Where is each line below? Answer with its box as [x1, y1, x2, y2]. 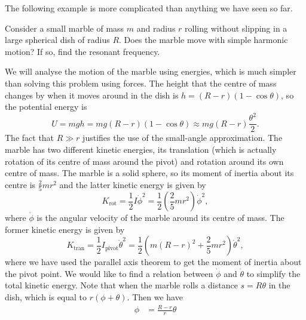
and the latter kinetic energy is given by [59, 178, 206, 190]
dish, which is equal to [5, 290, 87, 303]
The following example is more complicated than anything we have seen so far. [5, 2, 293, 14]
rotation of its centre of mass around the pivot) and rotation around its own [5, 155, 284, 167]
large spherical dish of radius [5, 33, 110, 46]
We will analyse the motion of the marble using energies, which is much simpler [5, 65, 296, 78]
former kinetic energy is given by [5, 223, 125, 235]
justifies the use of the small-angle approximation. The [82, 131, 283, 144]
